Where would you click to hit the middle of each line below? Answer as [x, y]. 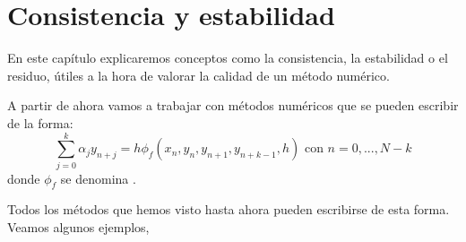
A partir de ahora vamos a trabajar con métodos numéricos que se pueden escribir [233, 105]
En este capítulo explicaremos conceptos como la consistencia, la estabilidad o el [228, 58]
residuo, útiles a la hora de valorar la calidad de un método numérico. [198, 75]
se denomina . [98, 178]
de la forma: [40, 122]
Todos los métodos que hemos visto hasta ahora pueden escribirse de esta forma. [229, 209]
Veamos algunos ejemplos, [78, 227]
